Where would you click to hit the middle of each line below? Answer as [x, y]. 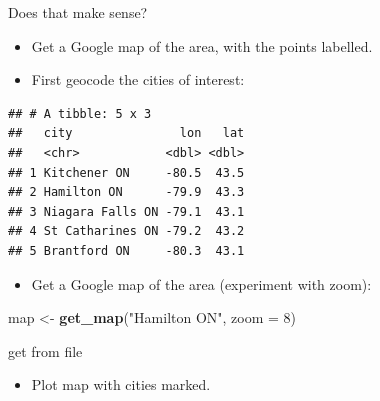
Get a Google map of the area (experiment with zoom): [201, 283]
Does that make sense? [78, 12]
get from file [45, 350]
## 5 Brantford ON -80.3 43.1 [126, 250]
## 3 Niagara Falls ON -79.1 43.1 [126, 211]
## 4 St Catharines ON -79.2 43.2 [126, 231]
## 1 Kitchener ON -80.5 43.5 [126, 172]
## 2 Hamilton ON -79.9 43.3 [126, 192]
